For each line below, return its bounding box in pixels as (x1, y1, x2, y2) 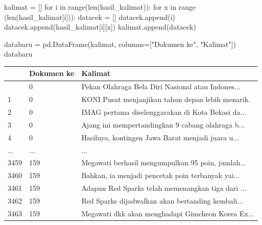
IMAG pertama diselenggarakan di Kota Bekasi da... (81, 107, 247, 117)
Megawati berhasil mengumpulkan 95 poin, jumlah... (81, 157, 246, 168)
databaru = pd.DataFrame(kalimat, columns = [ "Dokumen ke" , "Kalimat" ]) (4, 38, 236, 49)
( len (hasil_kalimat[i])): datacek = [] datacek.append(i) (4, 11, 176, 22)
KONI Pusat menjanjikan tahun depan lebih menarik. (81, 94, 250, 105)
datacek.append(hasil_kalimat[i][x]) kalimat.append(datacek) (4, 21, 196, 32)
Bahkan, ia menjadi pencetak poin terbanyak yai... (81, 170, 240, 181)
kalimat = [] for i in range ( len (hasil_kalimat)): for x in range (4, 2, 196, 12)
